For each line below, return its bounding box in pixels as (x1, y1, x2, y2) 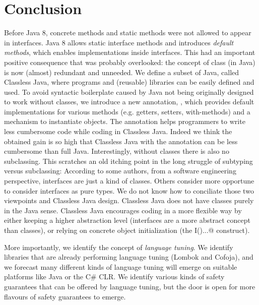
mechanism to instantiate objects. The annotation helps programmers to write (4, 116, 245, 127)
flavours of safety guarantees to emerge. (4, 291, 126, 301)
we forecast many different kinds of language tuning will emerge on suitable (4, 261, 237, 272)
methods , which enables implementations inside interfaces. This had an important (4, 47, 255, 57)
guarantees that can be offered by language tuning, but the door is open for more (4, 281, 255, 291)
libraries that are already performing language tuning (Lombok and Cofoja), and (4, 252, 253, 262)
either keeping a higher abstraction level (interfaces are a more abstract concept (4, 215, 250, 225)
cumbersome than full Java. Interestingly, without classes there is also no (4, 146, 229, 156)
